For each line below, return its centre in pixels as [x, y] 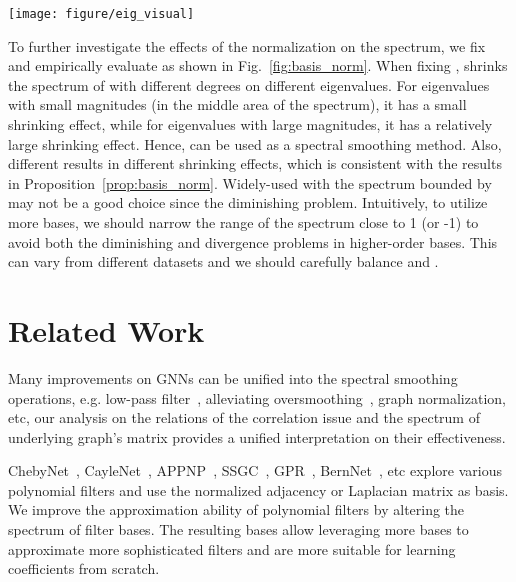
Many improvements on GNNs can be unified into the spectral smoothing [233, 377]
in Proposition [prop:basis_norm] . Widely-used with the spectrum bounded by [250, 182]
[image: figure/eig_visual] [101, 14]
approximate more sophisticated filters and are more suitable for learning [232, 548]
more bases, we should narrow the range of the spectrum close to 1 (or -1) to [243, 222]
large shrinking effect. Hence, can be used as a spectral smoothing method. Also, [255, 143]
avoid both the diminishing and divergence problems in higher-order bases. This [253, 241]
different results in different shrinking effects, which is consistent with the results [255, 163]
